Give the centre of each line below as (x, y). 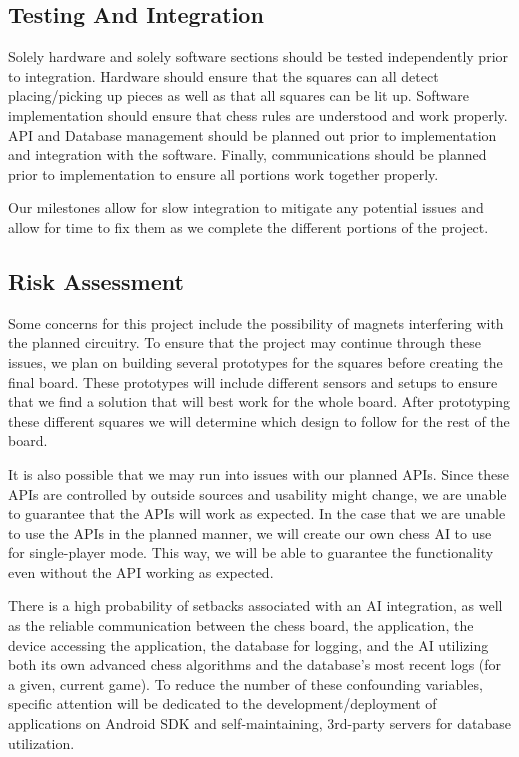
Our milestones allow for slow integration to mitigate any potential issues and (246, 207)
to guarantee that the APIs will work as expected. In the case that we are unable (257, 513)
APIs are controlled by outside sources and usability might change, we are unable (257, 493)
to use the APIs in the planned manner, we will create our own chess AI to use (250, 532)
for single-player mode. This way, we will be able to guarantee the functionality (251, 552)
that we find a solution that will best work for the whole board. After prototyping (259, 401)
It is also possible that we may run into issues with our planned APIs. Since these (259, 473)
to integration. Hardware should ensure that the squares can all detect (223, 75)
